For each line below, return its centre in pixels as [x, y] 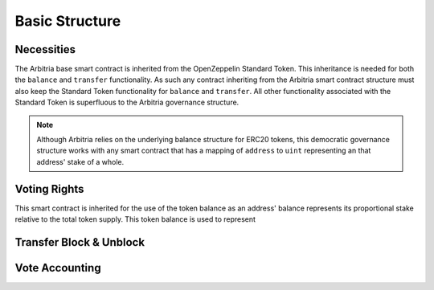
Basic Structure [68, 21]
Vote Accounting [58, 268]
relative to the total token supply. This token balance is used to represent [135, 219]
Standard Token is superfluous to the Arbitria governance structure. [127, 102]
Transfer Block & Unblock [80, 242]
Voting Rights [49, 189]
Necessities [45, 49]
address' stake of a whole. [80, 161]
